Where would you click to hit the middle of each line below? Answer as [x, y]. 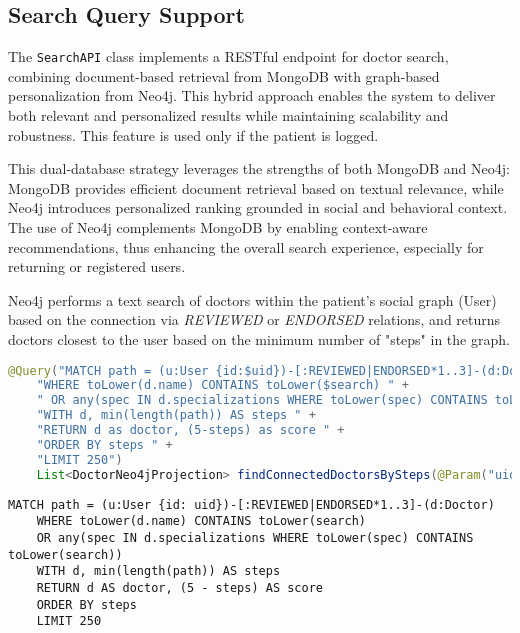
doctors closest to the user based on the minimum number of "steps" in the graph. [259, 338]
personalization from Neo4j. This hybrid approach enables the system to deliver [252, 95]
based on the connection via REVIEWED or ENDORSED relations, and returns [254, 319]
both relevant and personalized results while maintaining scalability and [228, 115]
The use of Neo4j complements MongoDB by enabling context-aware [218, 227]
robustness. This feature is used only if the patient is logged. [193, 134]
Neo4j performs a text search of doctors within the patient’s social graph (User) [252, 299]
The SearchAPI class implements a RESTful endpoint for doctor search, [228, 56]
